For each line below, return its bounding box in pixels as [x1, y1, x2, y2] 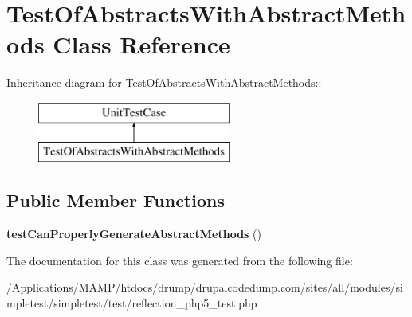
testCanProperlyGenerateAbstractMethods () [6, 225, 262, 242]
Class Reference [53, 28, 230, 61]
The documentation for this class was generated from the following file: [6, 252, 353, 268]
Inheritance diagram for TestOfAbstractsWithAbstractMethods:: [6, 74, 322, 91]
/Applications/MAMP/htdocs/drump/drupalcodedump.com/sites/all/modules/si [6, 279, 403, 295]
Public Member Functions [6, 188, 225, 213]
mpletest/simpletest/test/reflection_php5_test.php [6, 295, 257, 311]
